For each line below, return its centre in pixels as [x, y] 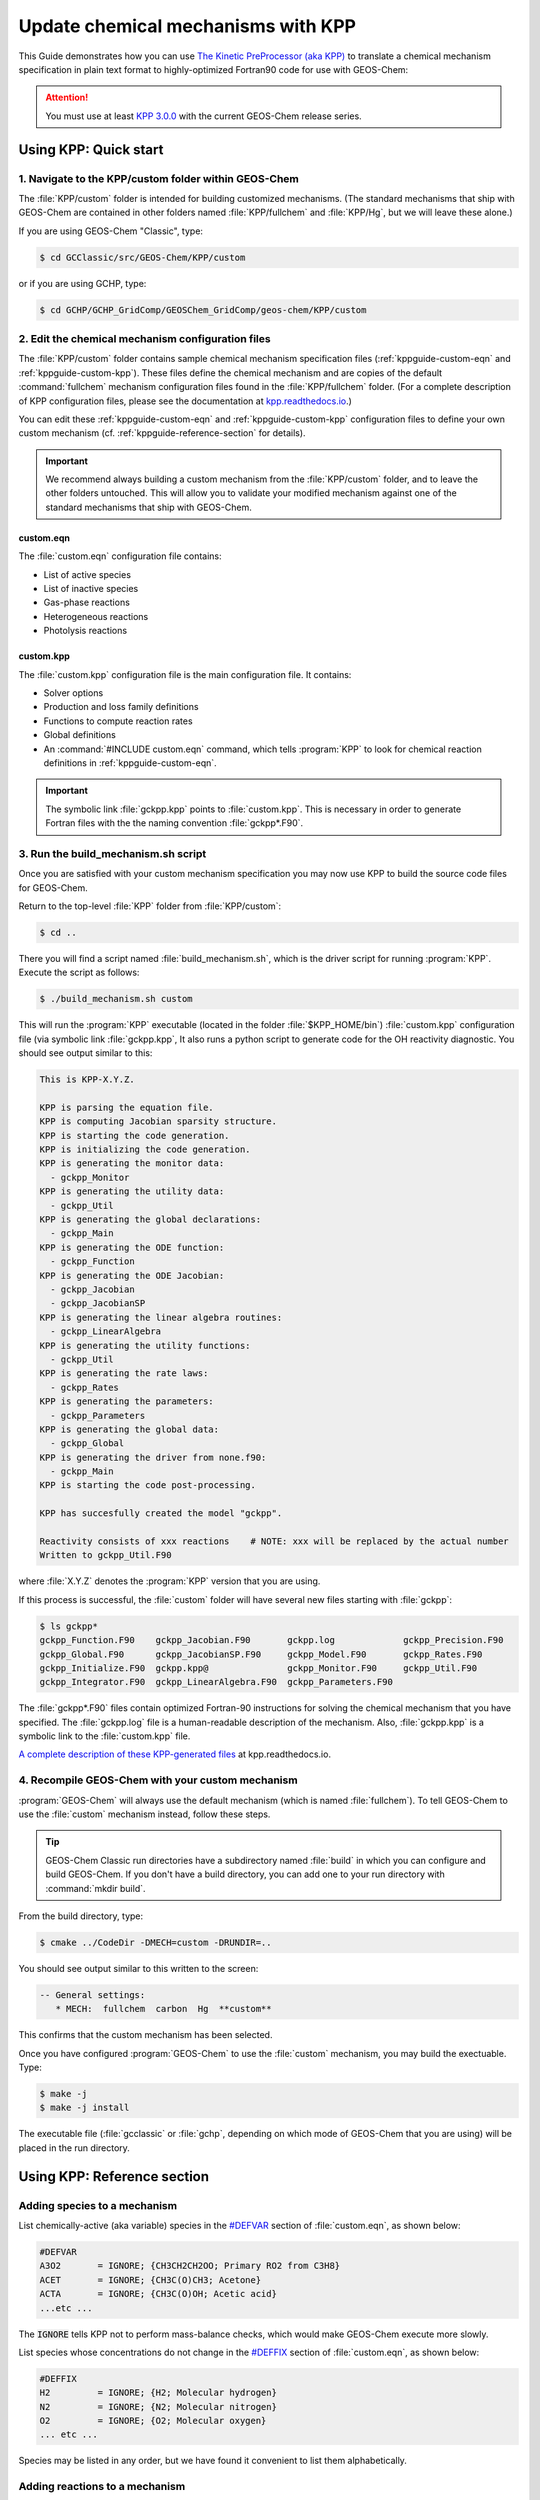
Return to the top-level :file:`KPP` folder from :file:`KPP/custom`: [150, 906]
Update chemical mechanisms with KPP [187, 26]
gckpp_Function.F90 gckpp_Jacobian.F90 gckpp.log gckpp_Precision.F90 [271, 1640]
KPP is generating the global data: [129, 1429]
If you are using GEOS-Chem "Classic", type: [111, 231]
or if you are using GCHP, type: [82, 283]
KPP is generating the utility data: [132, 1191]
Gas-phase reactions [86, 602]
